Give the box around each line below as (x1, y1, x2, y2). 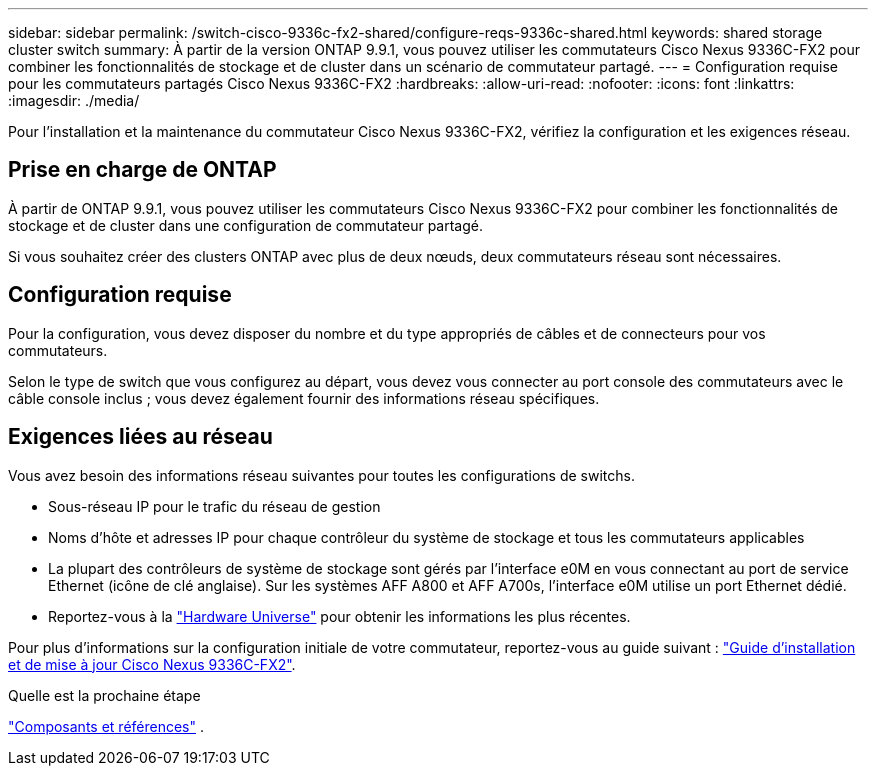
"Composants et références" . (8, 717, 205, 735)
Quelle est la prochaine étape (8, 686, 201, 704)
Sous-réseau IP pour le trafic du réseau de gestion (48, 497, 381, 515)
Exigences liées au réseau (8, 424, 273, 450)
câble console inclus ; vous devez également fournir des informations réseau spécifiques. (8, 389, 600, 407)
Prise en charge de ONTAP (8, 157, 277, 183)
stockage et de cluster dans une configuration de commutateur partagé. (8, 216, 483, 234)
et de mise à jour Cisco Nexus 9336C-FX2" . (8, 655, 296, 673)
